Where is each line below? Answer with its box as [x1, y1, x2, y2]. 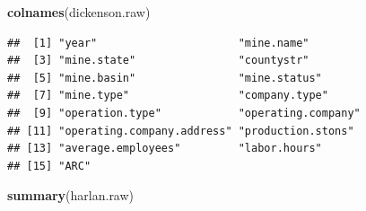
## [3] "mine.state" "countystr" [7, 54, 309, 67]
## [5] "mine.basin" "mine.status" [7, 71, 322, 84]
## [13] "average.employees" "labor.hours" [7, 142, 322, 155]
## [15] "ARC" [7, 159, 91, 172]
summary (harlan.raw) [7, 186, 135, 205]
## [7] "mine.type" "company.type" [7, 89, 328, 102]
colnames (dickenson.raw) [7, 3, 151, 21]
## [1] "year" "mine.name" [7, 36, 309, 49]
